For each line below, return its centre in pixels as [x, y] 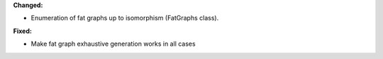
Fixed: [22, 31]
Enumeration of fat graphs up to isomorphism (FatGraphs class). [125, 18]
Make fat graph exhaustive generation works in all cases [113, 44]
